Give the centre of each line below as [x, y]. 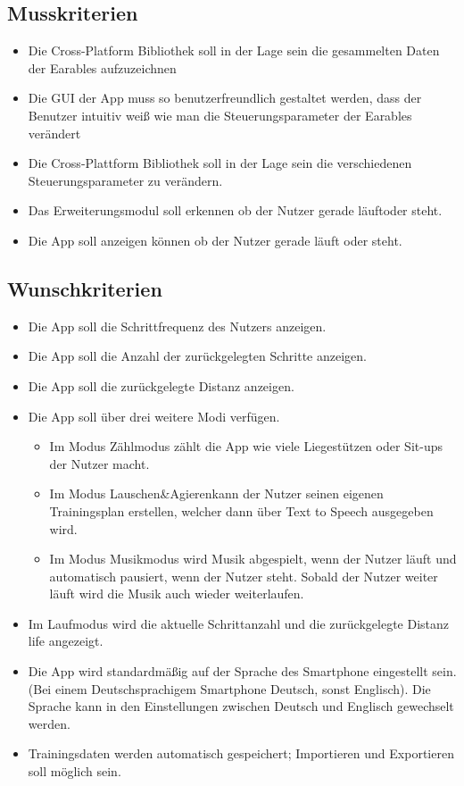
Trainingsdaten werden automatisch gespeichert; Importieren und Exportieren [241, 753]
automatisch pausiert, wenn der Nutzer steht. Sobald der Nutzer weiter [244, 576]
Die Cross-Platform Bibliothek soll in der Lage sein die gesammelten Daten [234, 50]
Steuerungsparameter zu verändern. [125, 180]
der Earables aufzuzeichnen [102, 67]
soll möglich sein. [75, 771]
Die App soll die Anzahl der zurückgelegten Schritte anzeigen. [197, 356]
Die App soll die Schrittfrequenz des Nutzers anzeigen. [177, 326]
